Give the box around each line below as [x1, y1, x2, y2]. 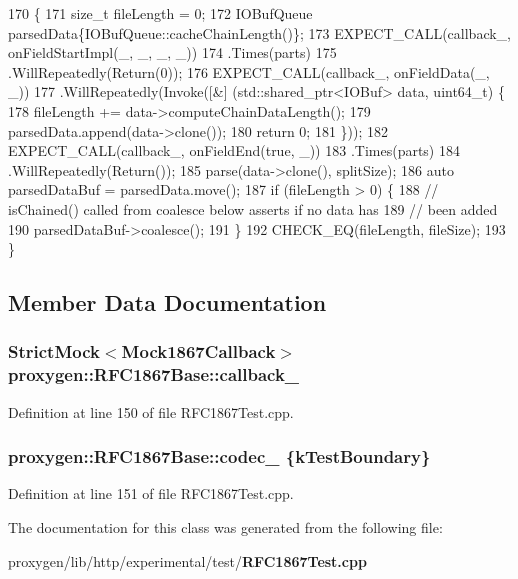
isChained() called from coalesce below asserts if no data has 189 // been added [8, 198, 498, 219]
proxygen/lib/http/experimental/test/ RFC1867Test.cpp [8, 550, 367, 571]
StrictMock [8, 339, 100, 364]
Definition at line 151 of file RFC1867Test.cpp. [8, 483, 294, 504]
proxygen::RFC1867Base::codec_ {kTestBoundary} [8, 444, 431, 469]
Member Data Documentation [8, 287, 327, 318]
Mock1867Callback [121, 339, 276, 364]
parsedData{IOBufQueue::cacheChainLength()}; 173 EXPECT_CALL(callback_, [8, 22, 511, 43]
